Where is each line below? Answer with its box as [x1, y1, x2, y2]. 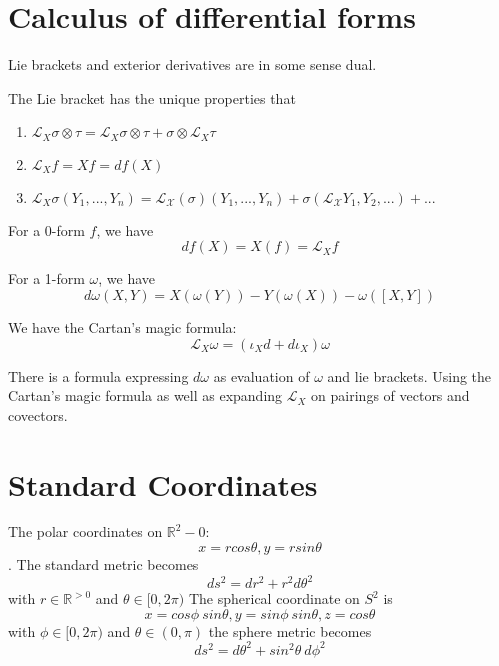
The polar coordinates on [8, 521, 163, 542]
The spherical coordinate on [188, 588, 360, 609]
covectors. [8, 404, 68, 425]
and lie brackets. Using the [327, 365, 492, 386]
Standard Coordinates [8, 463, 318, 504]
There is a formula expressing [8, 365, 189, 386]
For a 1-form [8, 268, 85, 289]
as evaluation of [213, 365, 310, 386]
